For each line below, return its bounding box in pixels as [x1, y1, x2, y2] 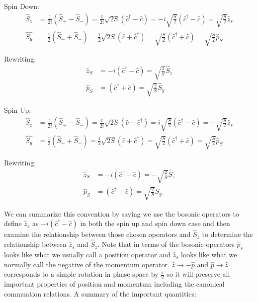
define [4, 218, 22, 228]
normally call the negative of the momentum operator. [4, 259, 170, 269]
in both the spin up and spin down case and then [80, 218, 230, 228]
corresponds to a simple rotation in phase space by [4, 269, 159, 279]
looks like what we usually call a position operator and [4, 249, 171, 259]
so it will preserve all [167, 269, 230, 279]
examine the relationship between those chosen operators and [4, 229, 191, 239]
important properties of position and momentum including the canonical [4, 278, 225, 289]
